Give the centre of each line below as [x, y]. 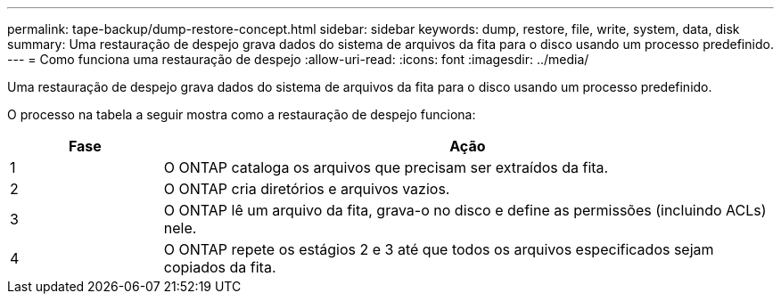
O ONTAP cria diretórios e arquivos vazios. [307, 189]
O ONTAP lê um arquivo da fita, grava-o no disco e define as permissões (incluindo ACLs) [465, 210]
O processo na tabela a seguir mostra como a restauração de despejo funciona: [242, 114]
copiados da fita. [220, 267]
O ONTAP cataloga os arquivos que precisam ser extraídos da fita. [386, 167]
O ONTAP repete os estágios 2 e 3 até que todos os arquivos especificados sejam [439, 249]
